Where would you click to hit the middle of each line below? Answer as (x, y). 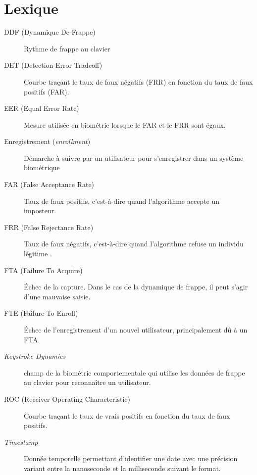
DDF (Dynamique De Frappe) (50, 32)
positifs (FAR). (47, 91)
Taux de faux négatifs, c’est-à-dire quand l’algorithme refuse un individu (134, 244)
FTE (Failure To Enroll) (41, 313)
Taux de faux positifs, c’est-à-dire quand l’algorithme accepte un (122, 201)
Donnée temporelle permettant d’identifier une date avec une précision (131, 458)
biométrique (42, 167)
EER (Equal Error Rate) (42, 108)
